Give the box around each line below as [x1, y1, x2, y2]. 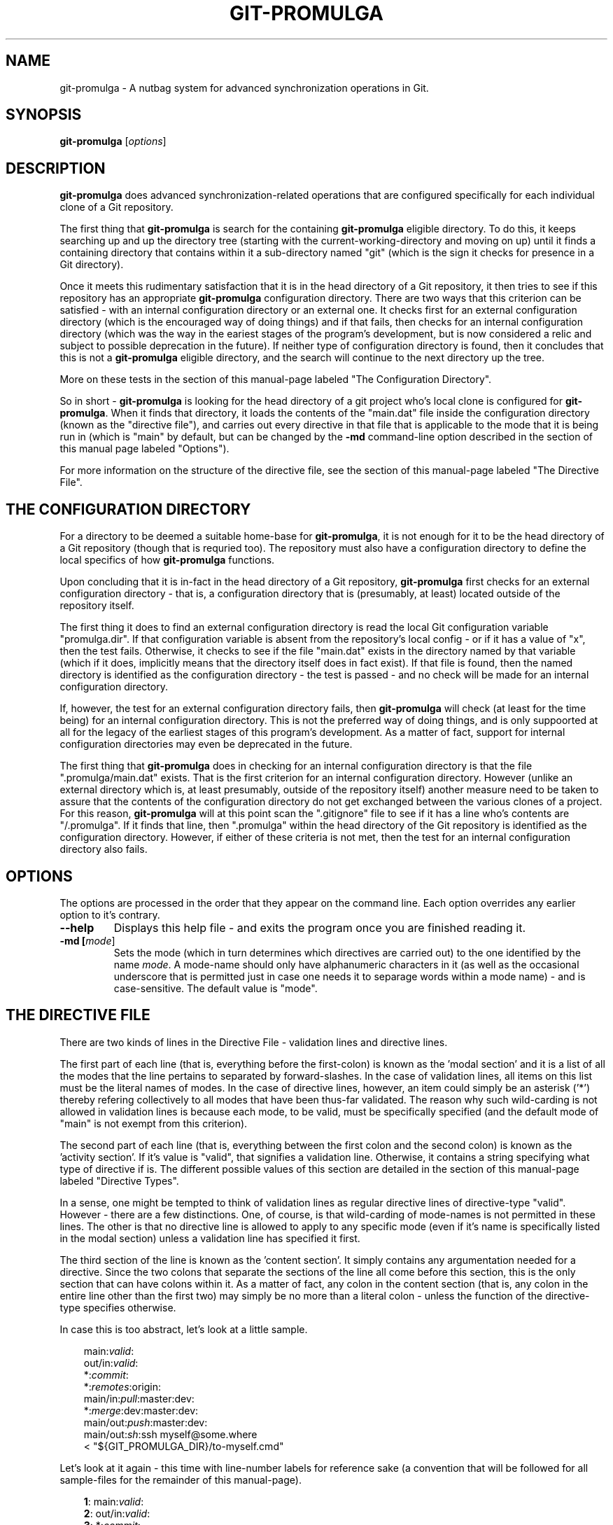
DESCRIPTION [6, 159, 106, 177]
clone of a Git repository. [59, 201, 174, 214]
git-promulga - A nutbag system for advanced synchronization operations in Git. [59, 81, 429, 94]
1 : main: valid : [83, 1495, 144, 1507]
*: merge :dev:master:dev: [83, 1404, 199, 1416]
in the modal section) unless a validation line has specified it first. [59, 1232, 360, 1244]
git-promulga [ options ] [59, 135, 167, 148]
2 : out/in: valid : [83, 1507, 150, 1519]
